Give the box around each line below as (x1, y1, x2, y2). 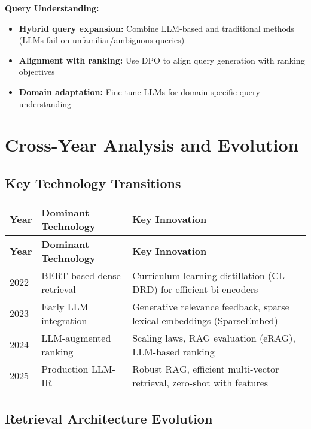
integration (41, 313, 87, 327)
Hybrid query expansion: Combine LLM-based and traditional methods (19, 22, 295, 34)
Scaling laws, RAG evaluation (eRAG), (132, 330, 295, 345)
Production (41, 361, 89, 376)
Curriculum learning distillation (132, 268, 265, 282)
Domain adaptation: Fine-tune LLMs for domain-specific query (19, 85, 260, 98)
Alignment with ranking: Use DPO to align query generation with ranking (19, 53, 305, 66)
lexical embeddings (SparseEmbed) (132, 313, 278, 327)
